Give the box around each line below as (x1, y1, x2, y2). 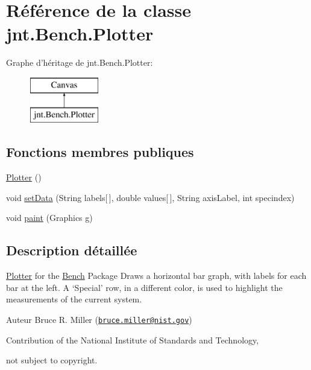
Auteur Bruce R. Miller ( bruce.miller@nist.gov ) (6, 313, 192, 326)
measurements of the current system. (6, 293, 142, 305)
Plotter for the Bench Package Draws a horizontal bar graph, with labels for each (6, 269, 307, 282)
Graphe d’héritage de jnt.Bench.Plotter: (6, 56, 153, 69)
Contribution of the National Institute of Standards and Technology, (6, 333, 259, 346)
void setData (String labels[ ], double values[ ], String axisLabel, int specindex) (6, 191, 295, 203)
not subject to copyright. (6, 354, 98, 366)
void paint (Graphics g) (6, 211, 93, 224)
